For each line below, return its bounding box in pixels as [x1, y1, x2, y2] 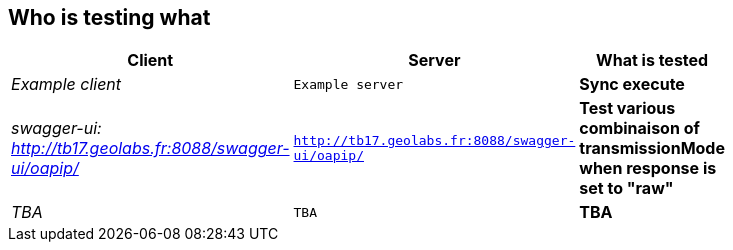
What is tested [596, 50, 709, 71]
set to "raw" [579, 178, 674, 199]
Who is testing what [8, 5, 211, 30]
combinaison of [579, 118, 700, 139]
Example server [293, 76, 404, 92]
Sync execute [579, 74, 685, 95]
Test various [579, 98, 676, 119]
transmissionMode [579, 138, 725, 159]
